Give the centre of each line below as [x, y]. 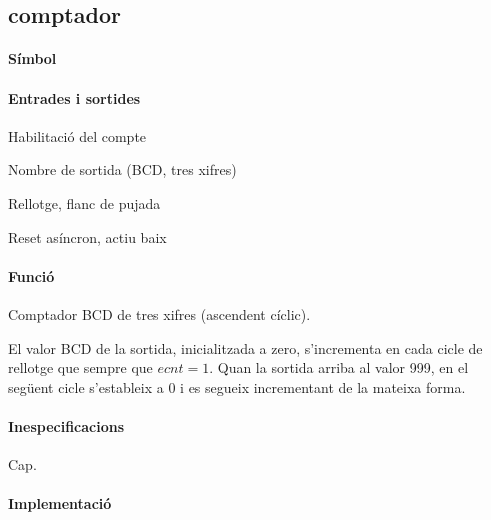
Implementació [60, 503]
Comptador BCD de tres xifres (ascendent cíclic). [159, 313]
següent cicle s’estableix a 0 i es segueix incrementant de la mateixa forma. [237, 386]
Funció [31, 275]
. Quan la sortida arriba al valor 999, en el [339, 367]
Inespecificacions [66, 425]
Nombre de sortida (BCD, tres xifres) [122, 169]
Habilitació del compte [77, 135]
